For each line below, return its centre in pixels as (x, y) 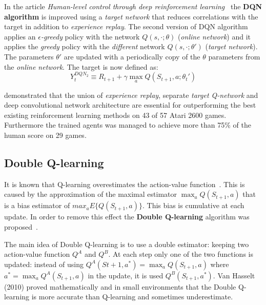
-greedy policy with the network (90, 36)
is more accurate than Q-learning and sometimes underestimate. (132, 297)
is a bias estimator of (37, 205)
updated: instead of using (44, 264)
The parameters (29, 56)
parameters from (234, 56)
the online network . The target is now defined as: (81, 66)
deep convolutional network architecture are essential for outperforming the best (130, 105)
